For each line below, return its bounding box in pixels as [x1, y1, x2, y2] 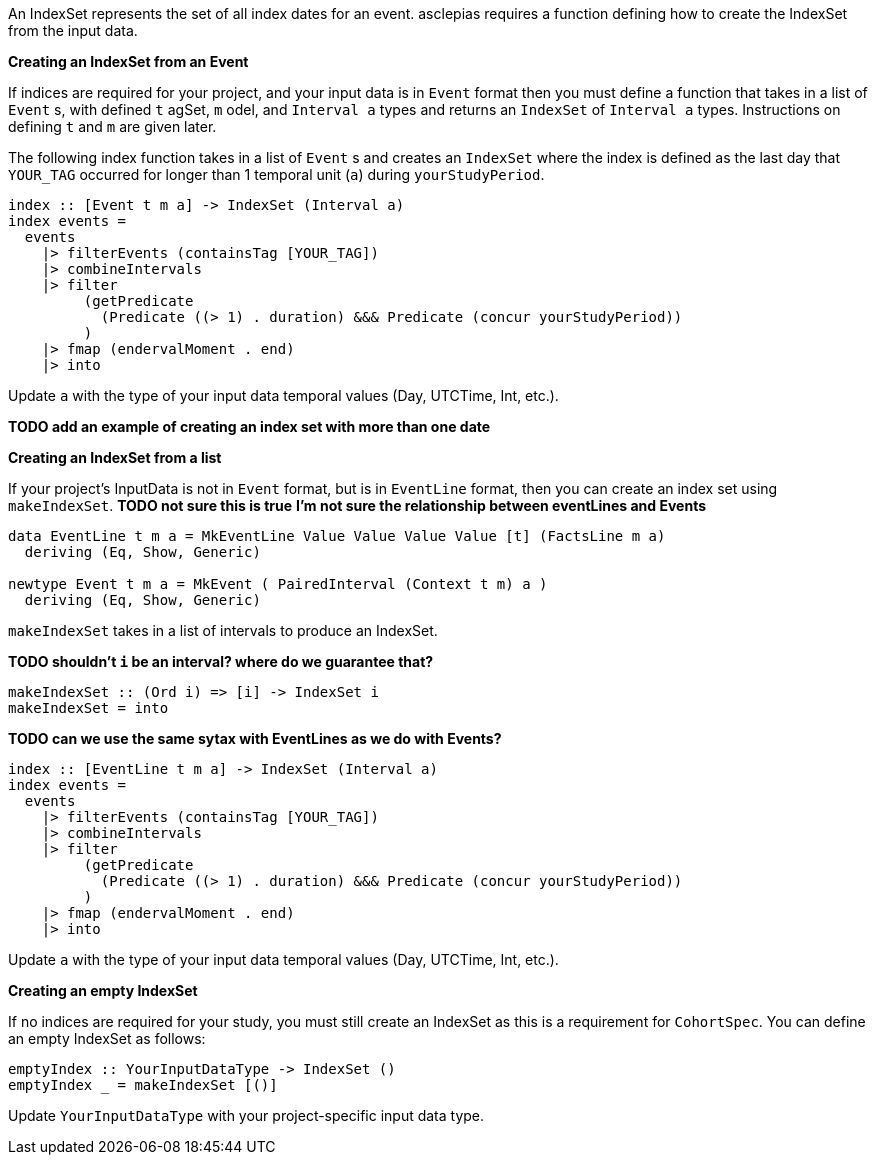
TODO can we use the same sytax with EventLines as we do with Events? [8, 730, 502, 747]
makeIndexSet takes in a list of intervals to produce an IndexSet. [8, 622, 438, 639]
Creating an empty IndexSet [8, 982, 198, 999]
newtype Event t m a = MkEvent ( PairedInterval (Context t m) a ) [8, 576, 548, 592]
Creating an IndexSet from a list [8, 449, 222, 466]
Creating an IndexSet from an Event [8, 53, 249, 70]
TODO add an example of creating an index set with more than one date [8, 418, 491, 435]
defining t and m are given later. [8, 118, 217, 135]
